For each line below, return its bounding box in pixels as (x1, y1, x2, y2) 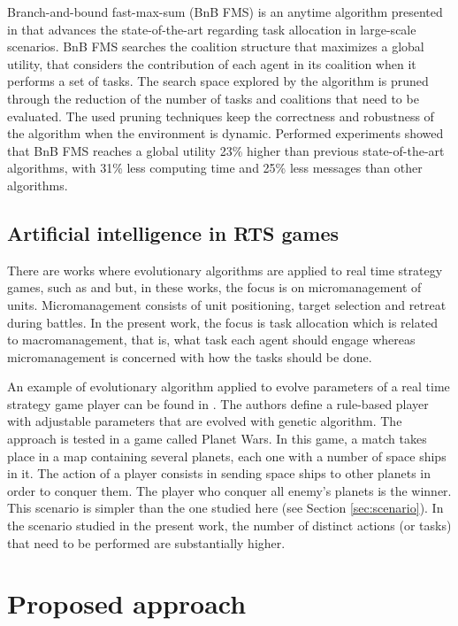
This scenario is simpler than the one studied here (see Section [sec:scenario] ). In (7, 498, 444, 517)
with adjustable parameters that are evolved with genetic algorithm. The (7, 412, 402, 430)
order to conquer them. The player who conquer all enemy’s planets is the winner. (7, 481, 452, 499)
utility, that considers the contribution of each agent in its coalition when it (7, 54, 416, 73)
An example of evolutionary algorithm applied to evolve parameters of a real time (7, 377, 450, 396)
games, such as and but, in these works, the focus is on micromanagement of (7, 278, 422, 297)
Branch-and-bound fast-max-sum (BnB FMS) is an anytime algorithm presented (7, 3, 443, 20)
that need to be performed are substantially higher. (7, 533, 286, 552)
